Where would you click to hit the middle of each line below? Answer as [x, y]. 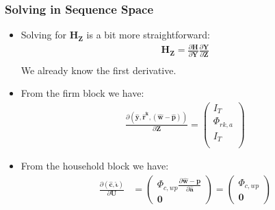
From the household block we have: [95, 166]
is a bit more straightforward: [148, 35]
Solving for [43, 35]
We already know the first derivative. [99, 70]
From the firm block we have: [82, 93]
